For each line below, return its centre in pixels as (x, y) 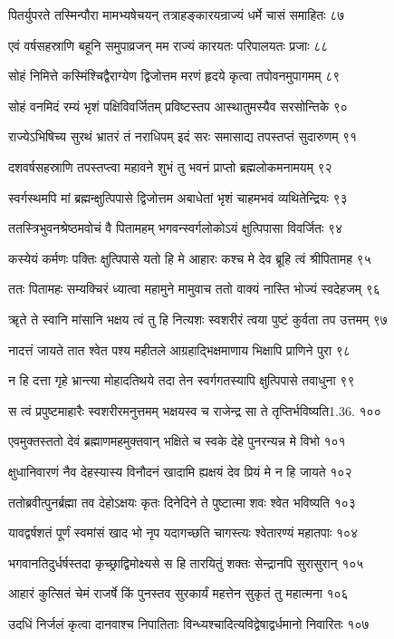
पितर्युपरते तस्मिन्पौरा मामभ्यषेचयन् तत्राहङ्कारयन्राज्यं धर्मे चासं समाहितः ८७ (177, 15)
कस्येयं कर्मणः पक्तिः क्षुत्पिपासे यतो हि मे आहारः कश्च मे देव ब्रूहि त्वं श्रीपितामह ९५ (190, 258)
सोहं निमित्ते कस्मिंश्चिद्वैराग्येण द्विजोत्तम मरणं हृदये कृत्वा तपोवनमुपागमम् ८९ (174, 76)
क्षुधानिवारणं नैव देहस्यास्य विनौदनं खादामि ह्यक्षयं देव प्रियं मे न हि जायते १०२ (180, 471)
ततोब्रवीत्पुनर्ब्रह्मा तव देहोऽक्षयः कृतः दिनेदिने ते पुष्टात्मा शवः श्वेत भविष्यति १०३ (182, 502)
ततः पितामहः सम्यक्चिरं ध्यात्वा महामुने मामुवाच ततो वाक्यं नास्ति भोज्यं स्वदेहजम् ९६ (194, 289)
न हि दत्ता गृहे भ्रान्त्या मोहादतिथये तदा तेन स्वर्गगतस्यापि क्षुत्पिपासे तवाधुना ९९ (182, 380)
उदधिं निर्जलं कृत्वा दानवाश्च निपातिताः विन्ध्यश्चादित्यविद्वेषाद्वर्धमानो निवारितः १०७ (189, 623)
